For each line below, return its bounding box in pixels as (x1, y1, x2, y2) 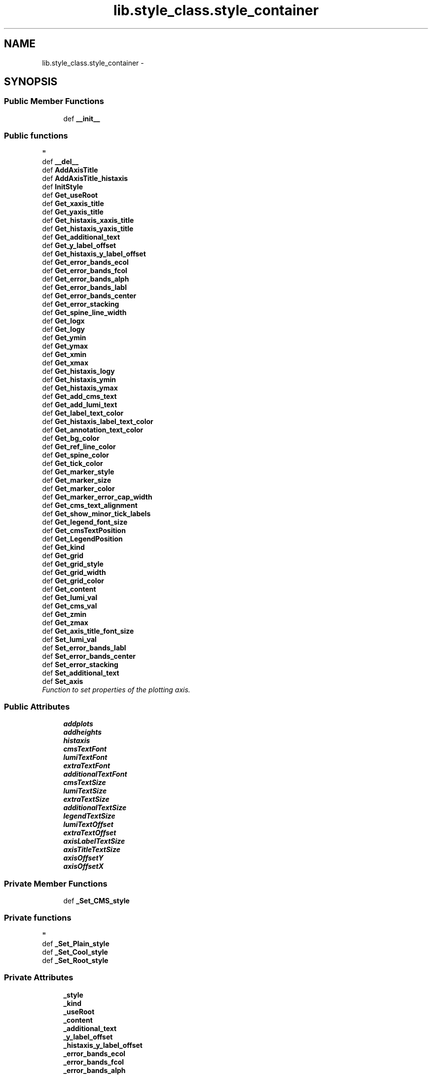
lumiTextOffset (63, 820, 113, 829)
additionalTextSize (63, 803, 127, 812)
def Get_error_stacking (42, 299, 119, 308)
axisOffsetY (63, 854, 104, 862)
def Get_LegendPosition (42, 534, 123, 543)
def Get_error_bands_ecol (42, 257, 129, 266)
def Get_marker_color (42, 484, 115, 493)
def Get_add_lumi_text (42, 400, 117, 409)
